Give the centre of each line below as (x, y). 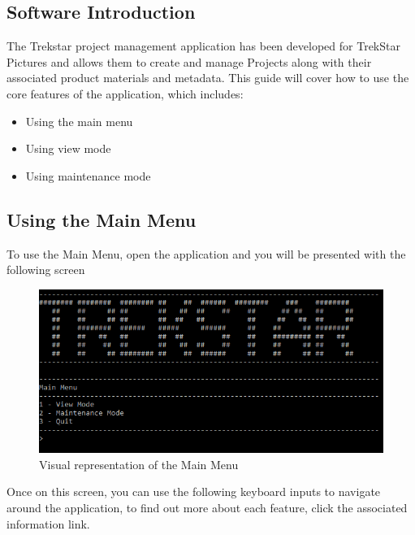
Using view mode (68, 148)
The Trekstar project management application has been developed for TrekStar (203, 46)
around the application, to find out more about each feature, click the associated (207, 508)
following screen (46, 270)
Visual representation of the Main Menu (139, 464)
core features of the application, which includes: (125, 93)
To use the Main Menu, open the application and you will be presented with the (206, 253)
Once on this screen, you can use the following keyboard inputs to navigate (194, 492)
